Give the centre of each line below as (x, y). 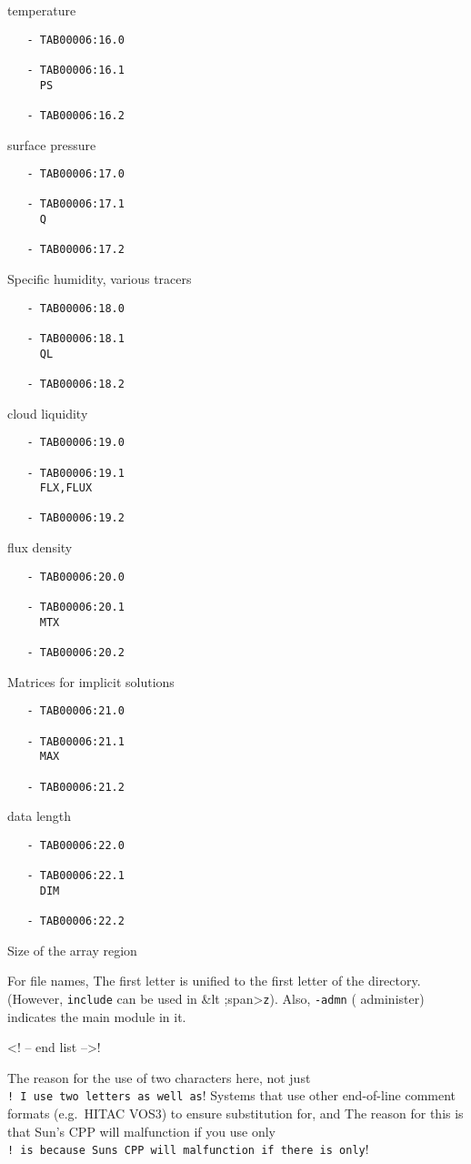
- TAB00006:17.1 (75, 204)
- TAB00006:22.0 (75, 845)
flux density (40, 547)
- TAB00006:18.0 (75, 308)
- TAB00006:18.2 (75, 384)
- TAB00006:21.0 (75, 711)
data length (40, 816)
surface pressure (52, 144)
